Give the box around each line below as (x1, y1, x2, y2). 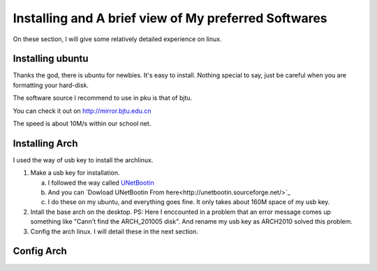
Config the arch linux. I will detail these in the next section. (30, 227, 199, 235)
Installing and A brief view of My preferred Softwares (13, 10, 327, 26)
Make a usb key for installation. (30, 169, 120, 177)
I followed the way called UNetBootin (47, 178, 154, 187)
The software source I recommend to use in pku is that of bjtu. (13, 94, 193, 102)
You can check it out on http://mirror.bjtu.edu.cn (13, 107, 151, 115)
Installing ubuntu (13, 53, 89, 65)
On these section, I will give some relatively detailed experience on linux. (13, 35, 222, 43)
